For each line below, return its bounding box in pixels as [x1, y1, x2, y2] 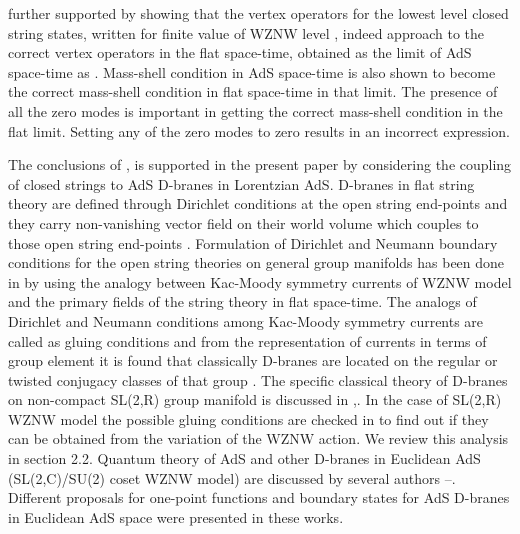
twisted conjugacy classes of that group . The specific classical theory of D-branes [8, 369, 508, 390]
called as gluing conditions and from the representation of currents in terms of [8, 330, 487, 351]
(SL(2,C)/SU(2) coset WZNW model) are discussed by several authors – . [8, 467, 456, 488]
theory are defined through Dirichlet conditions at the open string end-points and [8, 193, 508, 214]
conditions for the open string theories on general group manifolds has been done [8, 252, 505, 273]
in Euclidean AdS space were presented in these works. [8, 506, 344, 527]
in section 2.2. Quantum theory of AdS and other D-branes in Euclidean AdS [8, 448, 481, 469]
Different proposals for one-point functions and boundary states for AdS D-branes [8, 487, 510, 508]
